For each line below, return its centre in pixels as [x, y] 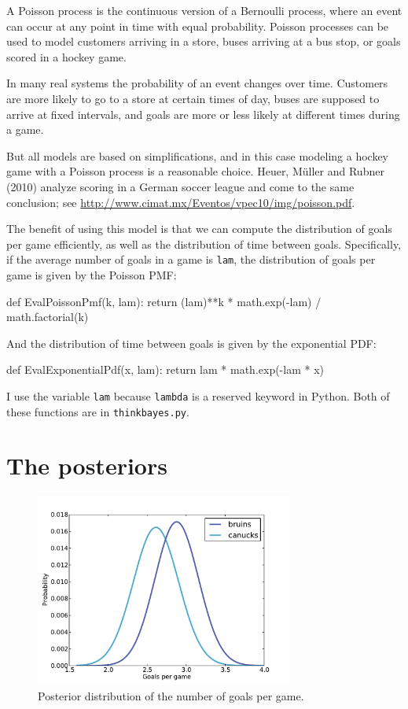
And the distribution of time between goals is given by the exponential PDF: [191, 343]
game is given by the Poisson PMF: [92, 274]
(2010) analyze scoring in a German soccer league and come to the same [180, 186]
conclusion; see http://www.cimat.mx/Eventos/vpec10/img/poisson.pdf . [181, 202]
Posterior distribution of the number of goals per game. [171, 695]
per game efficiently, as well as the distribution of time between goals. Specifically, [204, 244]
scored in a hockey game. [66, 56]
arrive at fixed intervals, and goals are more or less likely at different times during [203, 114]
